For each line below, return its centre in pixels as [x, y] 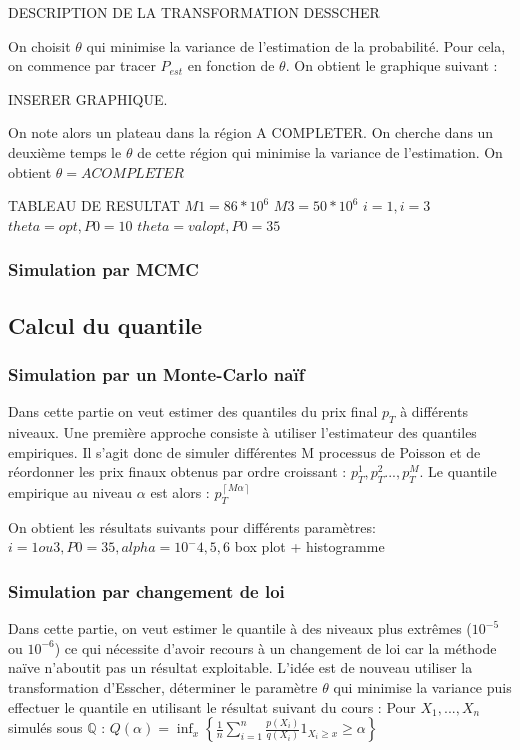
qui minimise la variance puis [422, 686]
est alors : [180, 491]
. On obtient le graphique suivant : [391, 65]
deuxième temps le [65, 151]
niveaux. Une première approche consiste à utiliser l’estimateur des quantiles [242, 431]
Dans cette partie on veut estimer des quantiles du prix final [193, 411]
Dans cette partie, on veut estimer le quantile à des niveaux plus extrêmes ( [240, 628]
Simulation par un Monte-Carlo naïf [156, 373]
